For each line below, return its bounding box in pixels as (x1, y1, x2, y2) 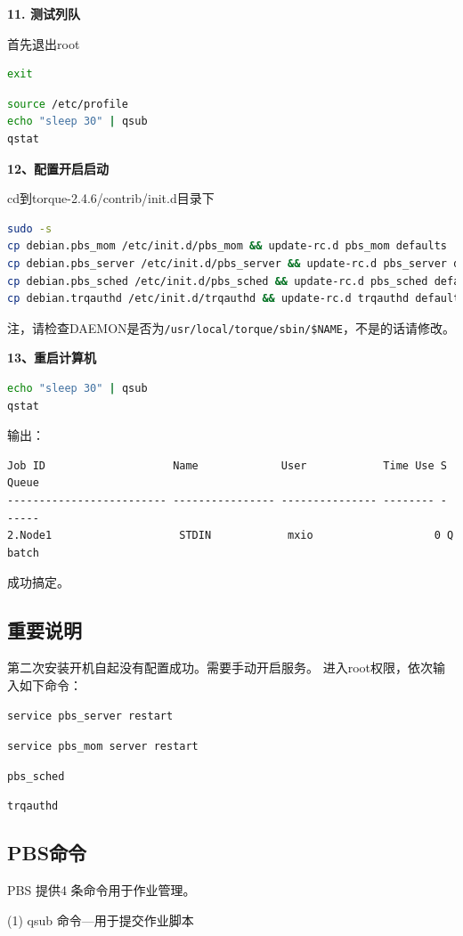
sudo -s (7, 222, 53, 235)
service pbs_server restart (7, 710, 174, 723)
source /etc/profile (7, 97, 129, 110)
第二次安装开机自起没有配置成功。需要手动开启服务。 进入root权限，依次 (7, 658, 433, 677)
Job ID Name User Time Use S (7, 459, 447, 472)
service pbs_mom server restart (7, 739, 199, 753)
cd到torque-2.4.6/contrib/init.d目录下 (7, 189, 215, 208)
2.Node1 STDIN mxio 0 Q (7, 529, 454, 542)
